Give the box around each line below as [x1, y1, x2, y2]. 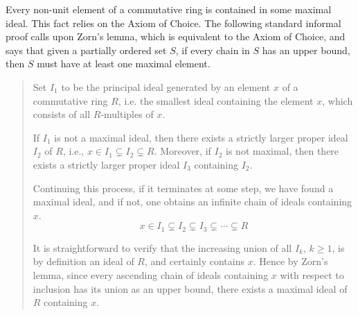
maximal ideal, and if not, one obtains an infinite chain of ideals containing [33, 194, 352, 209]
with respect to [280, 267, 344, 282]
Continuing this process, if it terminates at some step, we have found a [33, 180, 334, 195]
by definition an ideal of [33, 254, 134, 269]
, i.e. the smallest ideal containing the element [118, 93, 314, 108]
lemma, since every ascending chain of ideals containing [33, 267, 269, 282]
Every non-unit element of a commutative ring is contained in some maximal [6, 2, 332, 16]
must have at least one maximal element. [37, 56, 211, 71]
